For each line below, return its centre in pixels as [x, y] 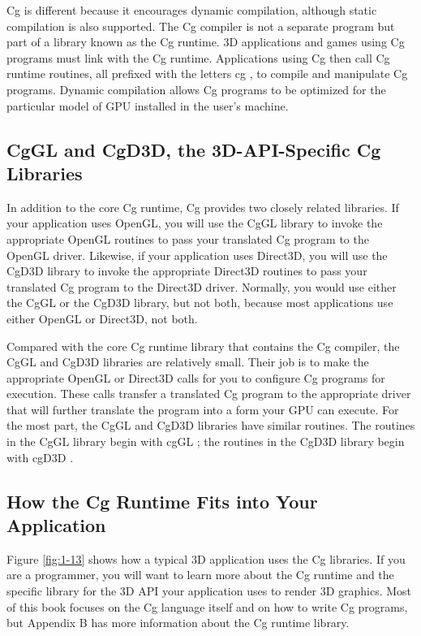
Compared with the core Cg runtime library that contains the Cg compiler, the [203, 346]
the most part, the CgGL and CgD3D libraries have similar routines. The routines [211, 425]
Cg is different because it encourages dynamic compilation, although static [192, 10]
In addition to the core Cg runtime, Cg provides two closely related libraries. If [203, 207]
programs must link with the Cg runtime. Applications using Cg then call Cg [198, 57]
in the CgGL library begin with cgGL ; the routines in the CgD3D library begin [206, 441]
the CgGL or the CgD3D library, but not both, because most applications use [200, 303]
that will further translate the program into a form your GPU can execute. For [203, 409]
